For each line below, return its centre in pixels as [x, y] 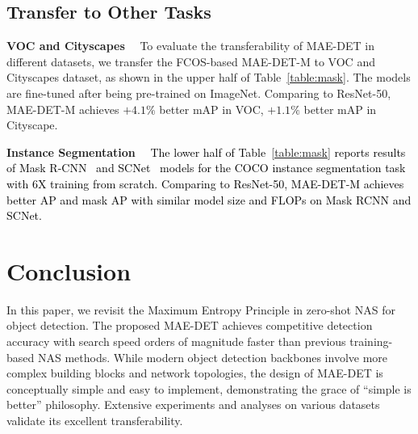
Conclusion [69, 270]
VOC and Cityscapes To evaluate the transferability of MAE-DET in [190, 46]
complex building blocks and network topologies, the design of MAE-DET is [195, 373]
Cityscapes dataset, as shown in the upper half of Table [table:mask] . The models [209, 77]
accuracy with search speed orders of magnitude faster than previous [176, 341]
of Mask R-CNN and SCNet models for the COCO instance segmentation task [206, 168]
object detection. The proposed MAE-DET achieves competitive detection [190, 325]
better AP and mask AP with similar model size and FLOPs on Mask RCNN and [209, 199]
